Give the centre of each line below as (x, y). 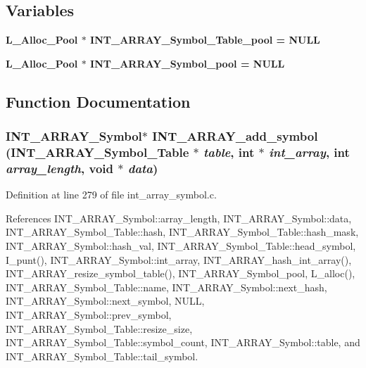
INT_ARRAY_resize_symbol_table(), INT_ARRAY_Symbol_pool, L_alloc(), (181, 273)
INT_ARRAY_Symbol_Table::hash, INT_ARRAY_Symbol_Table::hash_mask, (182, 232)
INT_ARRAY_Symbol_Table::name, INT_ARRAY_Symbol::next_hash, (166, 287)
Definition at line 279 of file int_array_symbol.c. (111, 195)
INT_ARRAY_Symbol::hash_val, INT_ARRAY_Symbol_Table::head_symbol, (181, 246)
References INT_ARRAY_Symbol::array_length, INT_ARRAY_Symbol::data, (179, 218)
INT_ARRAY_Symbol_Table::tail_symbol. (102, 356)
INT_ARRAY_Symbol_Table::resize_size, (99, 328)
